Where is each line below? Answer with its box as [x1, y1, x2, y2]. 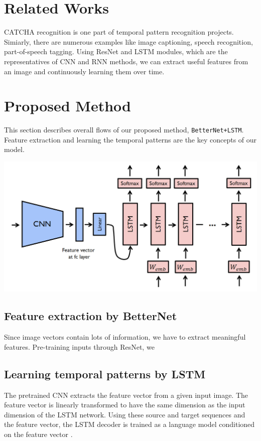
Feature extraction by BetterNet [4, 308, 177, 324]
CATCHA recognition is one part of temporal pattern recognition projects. [4, 27, 234, 37]
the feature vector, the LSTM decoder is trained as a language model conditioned [4, 419, 255, 429]
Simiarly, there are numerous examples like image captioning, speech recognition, [4, 36, 253, 47]
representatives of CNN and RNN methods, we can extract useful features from [4, 56, 248, 66]
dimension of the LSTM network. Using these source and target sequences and [4, 409, 245, 419]
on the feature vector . [4, 429, 73, 439]
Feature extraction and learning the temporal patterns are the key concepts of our [4, 134, 257, 144]
